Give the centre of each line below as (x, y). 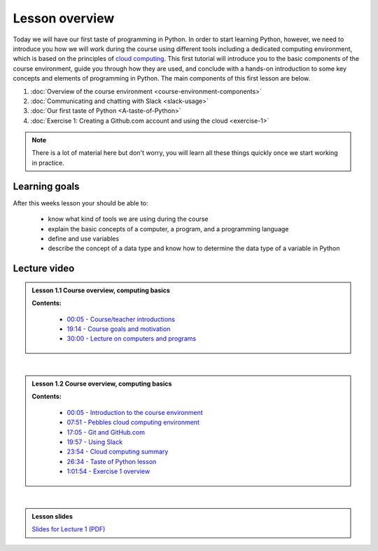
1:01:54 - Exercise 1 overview (108, 471)
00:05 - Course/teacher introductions (121, 319)
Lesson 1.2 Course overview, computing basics (102, 384)
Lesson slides (52, 516)
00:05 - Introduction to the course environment (135, 412)
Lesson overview (64, 18)
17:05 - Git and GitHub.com (106, 432)
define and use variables (83, 238)
